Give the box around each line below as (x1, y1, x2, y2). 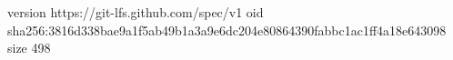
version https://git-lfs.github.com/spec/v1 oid (7, 3, 264, 21)
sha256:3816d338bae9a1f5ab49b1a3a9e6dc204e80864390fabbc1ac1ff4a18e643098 (7, 20, 447, 39)
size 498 (7, 38, 51, 57)
